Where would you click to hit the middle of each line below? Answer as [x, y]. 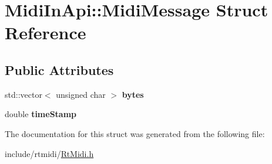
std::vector [23, 94]
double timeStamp [41, 114]
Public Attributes [59, 69]
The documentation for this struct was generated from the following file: [135, 133]
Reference [46, 33]
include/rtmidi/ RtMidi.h [49, 153]
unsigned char [81, 94]
